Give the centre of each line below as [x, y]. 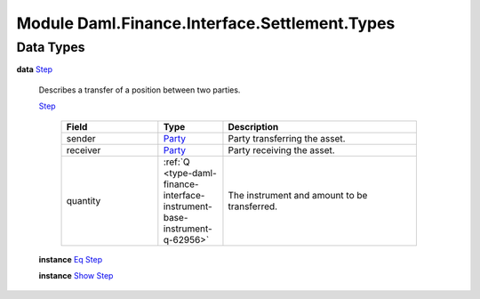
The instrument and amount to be [298, 195]
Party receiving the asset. [281, 149]
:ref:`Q [176, 162]
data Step [35, 69]
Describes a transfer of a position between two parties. [140, 90]
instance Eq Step [71, 259]
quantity [84, 200]
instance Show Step [76, 275]
